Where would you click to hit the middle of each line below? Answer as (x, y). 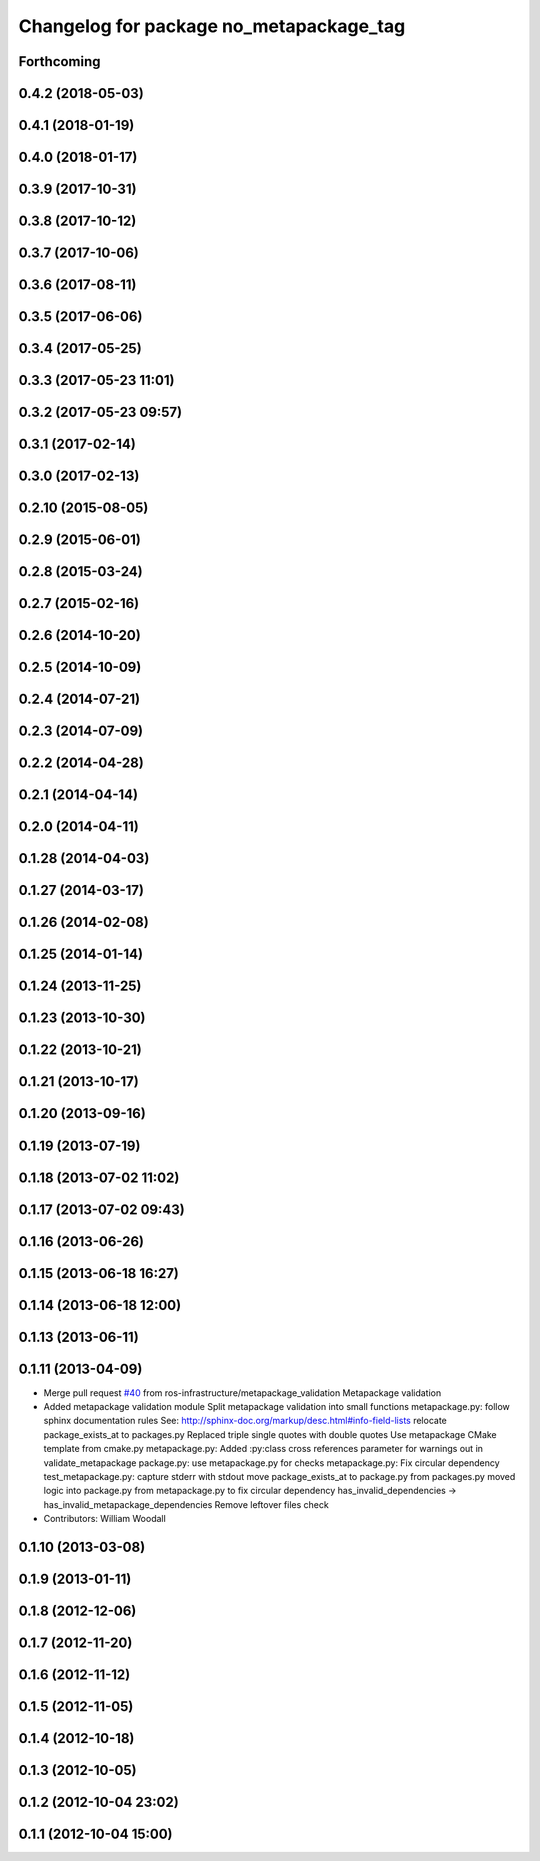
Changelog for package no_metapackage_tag (212, 26)
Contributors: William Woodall (105, 1519)
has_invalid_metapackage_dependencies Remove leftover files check (186, 1504)
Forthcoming (59, 61)
